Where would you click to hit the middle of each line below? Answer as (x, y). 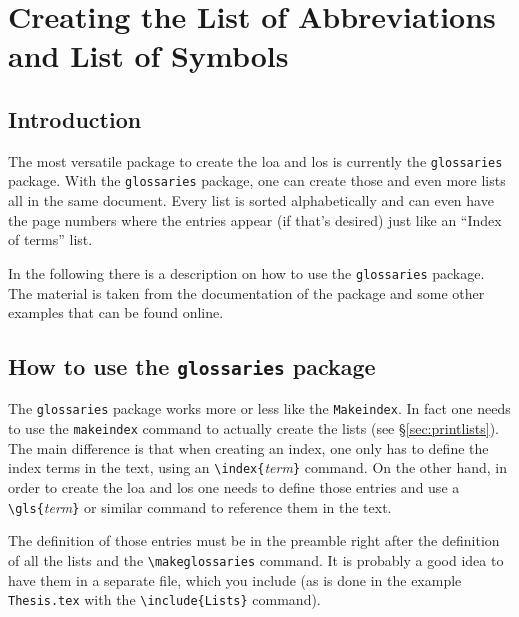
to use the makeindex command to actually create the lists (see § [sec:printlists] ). (254, 428)
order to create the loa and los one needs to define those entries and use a (234, 487)
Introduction (75, 118)
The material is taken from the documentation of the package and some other (246, 292)
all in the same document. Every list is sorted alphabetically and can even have (251, 200)
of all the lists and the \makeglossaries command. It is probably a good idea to (256, 559)
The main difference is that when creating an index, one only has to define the (248, 447)
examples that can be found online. (116, 312)
